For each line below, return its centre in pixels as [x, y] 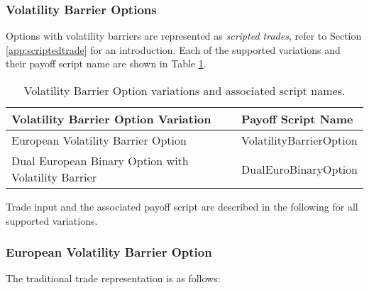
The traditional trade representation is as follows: [113, 278]
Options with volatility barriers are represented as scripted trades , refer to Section [184, 36]
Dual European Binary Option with [100, 161]
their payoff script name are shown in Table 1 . [106, 63]
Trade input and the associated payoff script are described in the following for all [182, 206]
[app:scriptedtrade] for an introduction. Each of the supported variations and [173, 49]
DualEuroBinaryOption [299, 169]
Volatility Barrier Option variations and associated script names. [184, 90]
